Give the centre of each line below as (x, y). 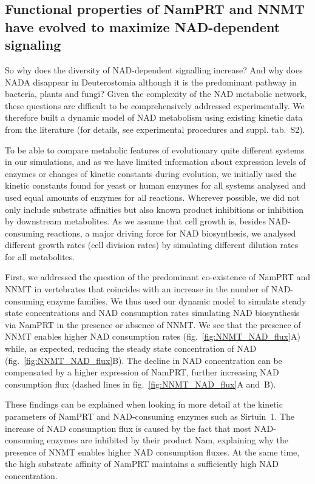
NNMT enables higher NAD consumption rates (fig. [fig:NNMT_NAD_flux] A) (153, 336)
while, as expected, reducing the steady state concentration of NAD (131, 348)
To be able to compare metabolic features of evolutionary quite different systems (155, 150)
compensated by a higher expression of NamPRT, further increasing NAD (142, 372)
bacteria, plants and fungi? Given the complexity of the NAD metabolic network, (156, 94)
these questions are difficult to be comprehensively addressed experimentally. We (155, 105)
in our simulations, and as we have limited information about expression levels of (155, 162)
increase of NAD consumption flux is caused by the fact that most (128, 428)
